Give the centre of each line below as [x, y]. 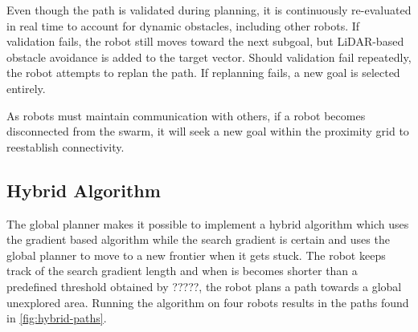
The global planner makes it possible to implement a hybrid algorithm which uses [208, 223]
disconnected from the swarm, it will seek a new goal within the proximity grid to [208, 131]
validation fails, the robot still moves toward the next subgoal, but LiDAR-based [205, 41]
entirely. [26, 88]
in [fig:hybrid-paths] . [57, 318]
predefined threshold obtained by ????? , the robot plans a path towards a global [204, 286]
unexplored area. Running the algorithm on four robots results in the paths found [208, 302]
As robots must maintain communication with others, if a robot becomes [186, 115]
